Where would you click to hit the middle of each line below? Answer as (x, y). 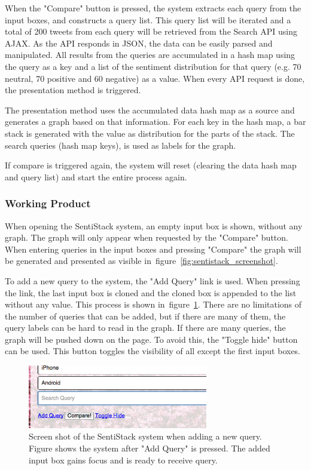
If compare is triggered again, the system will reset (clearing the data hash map (151, 165)
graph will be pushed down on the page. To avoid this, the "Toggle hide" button (151, 339)
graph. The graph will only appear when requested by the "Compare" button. (147, 237)
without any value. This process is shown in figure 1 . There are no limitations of (153, 304)
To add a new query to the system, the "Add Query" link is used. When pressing (153, 280)
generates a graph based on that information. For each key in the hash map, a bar (155, 122)
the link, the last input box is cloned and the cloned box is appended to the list (151, 292)
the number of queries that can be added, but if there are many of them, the (145, 316)
